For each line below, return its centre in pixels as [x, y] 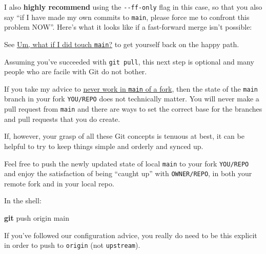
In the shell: [23, 200]
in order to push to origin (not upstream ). [72, 245]
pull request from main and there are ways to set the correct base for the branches [133, 109]
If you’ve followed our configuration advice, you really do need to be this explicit [131, 235]
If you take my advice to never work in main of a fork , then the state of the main [131, 88]
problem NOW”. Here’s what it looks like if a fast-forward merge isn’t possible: [128, 27]
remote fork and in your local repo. [59, 183]
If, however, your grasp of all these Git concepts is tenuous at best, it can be [124, 136]
